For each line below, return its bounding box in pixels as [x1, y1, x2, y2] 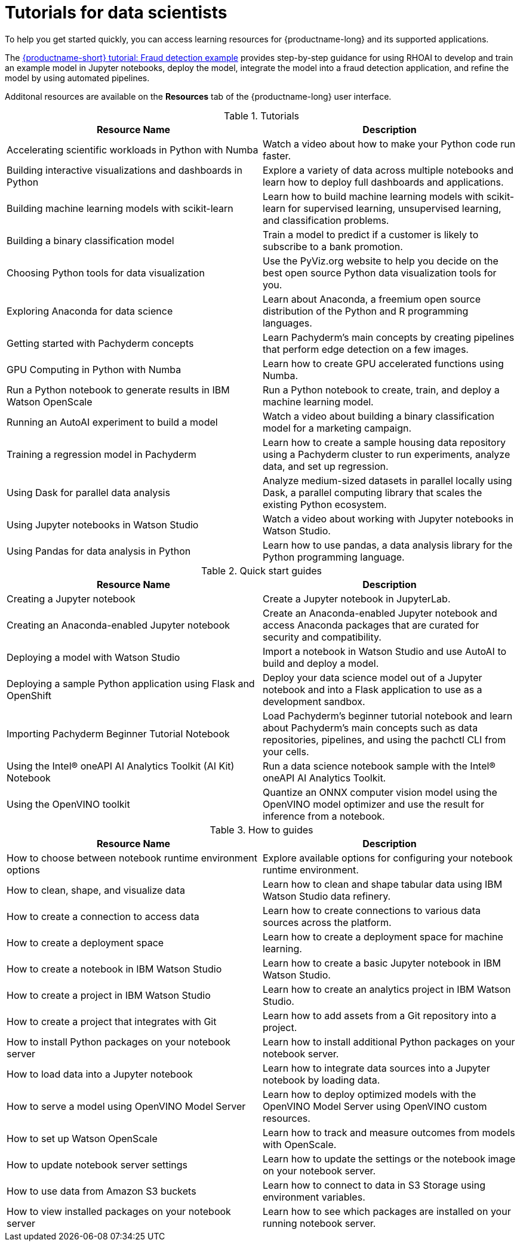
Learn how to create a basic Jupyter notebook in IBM [263, 956, 501, 969]
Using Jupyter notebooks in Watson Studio [7, 518, 199, 531]
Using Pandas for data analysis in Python [7, 544, 191, 557]
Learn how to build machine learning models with [263, 190, 484, 202]
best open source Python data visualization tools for [263, 266, 497, 279]
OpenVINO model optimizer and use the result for [263, 798, 484, 810]
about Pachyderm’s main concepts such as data [263, 721, 478, 734]
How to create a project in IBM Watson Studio [7, 989, 211, 1001]
